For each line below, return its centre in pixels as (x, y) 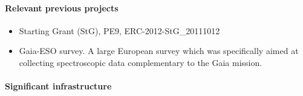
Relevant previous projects (62, 7)
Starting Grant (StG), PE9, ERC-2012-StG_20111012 (119, 30)
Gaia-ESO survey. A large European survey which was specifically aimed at (159, 51)
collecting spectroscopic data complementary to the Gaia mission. (141, 62)
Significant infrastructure (58, 86)
